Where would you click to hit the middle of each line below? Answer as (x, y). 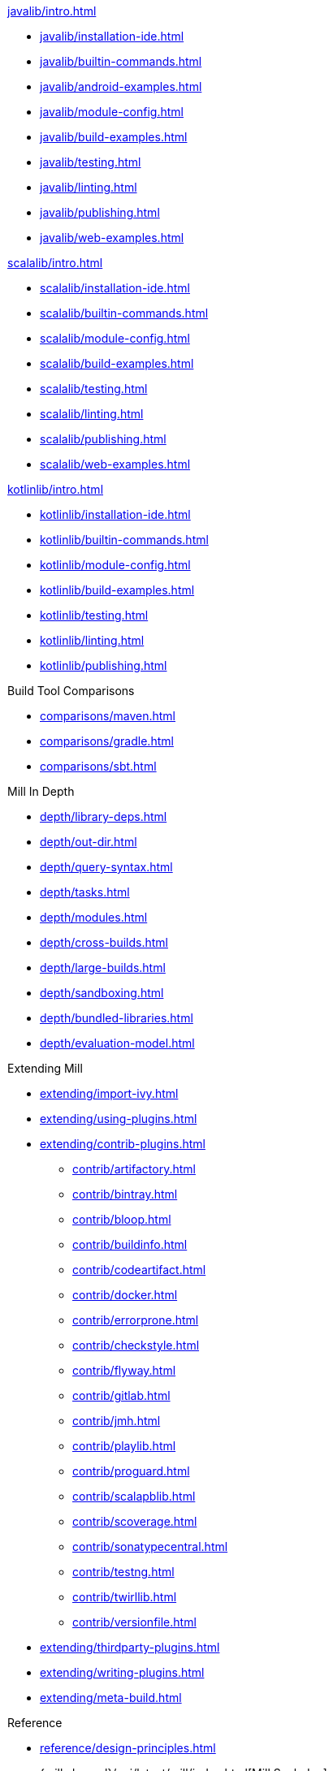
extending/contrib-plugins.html (123, 1144)
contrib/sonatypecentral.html (150, 1546)
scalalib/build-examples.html (117, 363)
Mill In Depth (41, 791)
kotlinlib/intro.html (56, 489)
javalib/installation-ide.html (112, 36)
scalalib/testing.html (94, 389)
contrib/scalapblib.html (134, 1496)
